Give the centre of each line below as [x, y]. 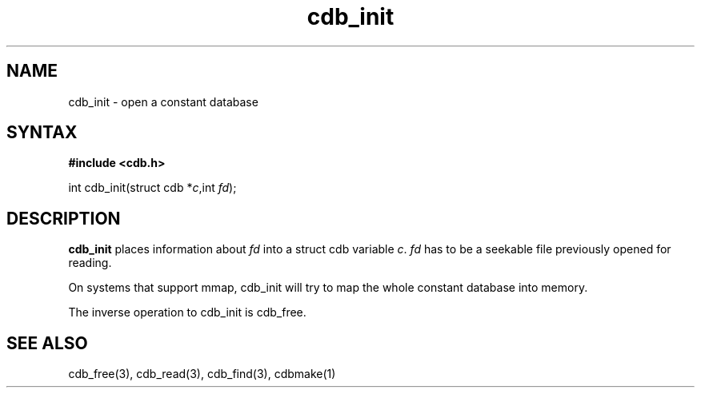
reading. [90, 263]
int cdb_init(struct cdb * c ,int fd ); [152, 188]
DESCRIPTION [64, 218]
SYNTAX [42, 133]
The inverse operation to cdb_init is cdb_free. [187, 312]
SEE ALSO [47, 343]
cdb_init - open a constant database [163, 101]
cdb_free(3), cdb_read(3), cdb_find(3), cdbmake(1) [202, 374]
